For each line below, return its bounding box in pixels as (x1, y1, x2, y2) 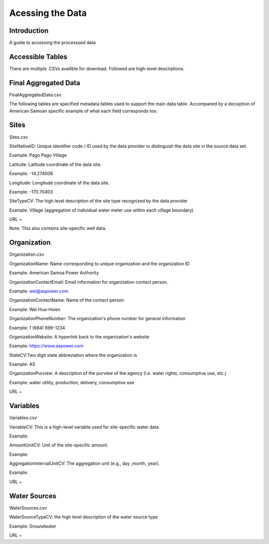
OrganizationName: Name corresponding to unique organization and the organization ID (9, 260, 190, 266)
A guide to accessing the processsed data (9, 40, 96, 46)
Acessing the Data (9, 7, 87, 18)
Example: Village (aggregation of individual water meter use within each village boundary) (9, 207, 194, 213)
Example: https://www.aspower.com (9, 343, 84, 349)
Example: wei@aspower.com (9, 288, 68, 294)
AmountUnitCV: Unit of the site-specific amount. (9, 442, 109, 448)
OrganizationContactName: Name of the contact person (9, 297, 124, 303)
